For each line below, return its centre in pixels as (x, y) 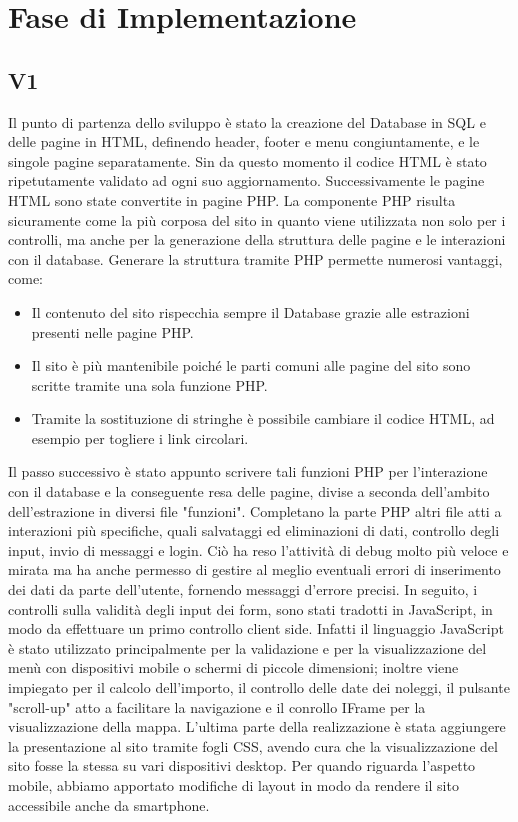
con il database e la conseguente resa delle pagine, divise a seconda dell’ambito (249, 491)
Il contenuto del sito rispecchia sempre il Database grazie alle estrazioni (250, 311)
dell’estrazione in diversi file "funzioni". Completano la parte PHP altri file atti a (255, 510)
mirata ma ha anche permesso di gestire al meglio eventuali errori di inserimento (254, 569)
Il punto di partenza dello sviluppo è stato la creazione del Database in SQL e (247, 121)
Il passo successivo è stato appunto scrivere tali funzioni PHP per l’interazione (248, 471)
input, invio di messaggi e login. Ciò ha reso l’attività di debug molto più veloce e (258, 549)
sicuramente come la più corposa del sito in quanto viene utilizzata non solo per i (257, 219)
